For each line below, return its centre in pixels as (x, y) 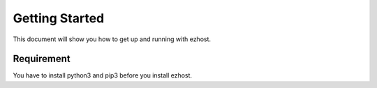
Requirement (42, 59)
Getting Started (59, 18)
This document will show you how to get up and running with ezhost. (112, 39)
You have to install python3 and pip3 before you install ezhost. (102, 75)
